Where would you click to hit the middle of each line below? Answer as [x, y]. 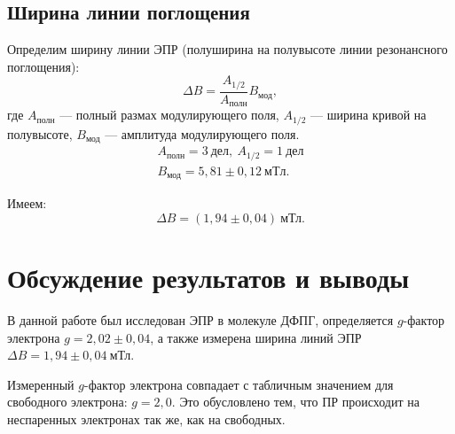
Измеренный [41, 384]
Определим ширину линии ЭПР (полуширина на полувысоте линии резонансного [227, 49]
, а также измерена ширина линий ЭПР [256, 337]
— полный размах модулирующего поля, [169, 115]
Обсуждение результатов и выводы [208, 277]
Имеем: [27, 203]
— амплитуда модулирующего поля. [202, 133]
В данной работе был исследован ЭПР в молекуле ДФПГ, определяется [200, 319]
